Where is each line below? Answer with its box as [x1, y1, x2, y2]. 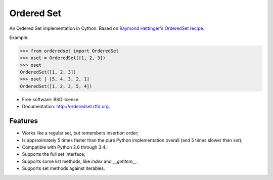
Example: [9, 34, 29, 40]
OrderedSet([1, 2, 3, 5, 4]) [20, 83, 93, 89]
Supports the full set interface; [22, 151, 86, 157]
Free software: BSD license [22, 96, 78, 102]
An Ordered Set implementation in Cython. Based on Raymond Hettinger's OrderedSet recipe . [9, 25, 205, 31]
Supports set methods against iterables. [22, 165, 106, 171]
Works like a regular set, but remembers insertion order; [22, 130, 139, 136]
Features [9, 117, 38, 125]
